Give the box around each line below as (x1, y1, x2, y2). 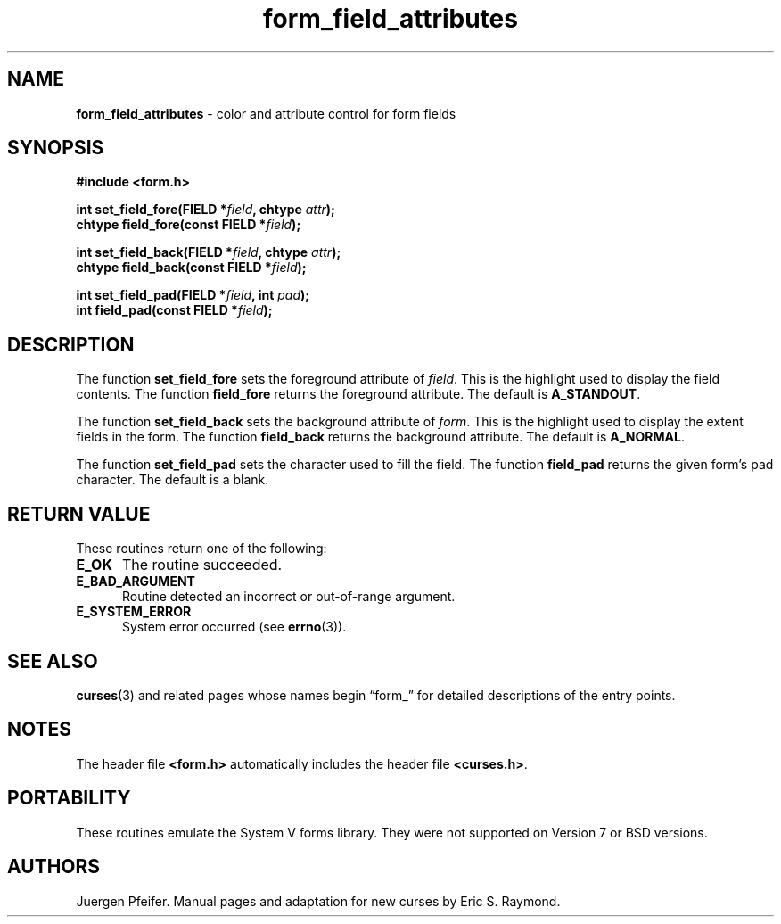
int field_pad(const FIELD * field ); (76, 302, 273, 318)
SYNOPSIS (7, 136, 104, 160)
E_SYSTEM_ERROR (76, 604, 192, 620)
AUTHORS (7, 855, 101, 879)
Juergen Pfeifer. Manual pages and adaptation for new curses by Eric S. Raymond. (76, 893, 561, 909)
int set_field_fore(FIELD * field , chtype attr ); (76, 202, 335, 218)
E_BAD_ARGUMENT (76, 573, 195, 590)
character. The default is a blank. (76, 472, 269, 488)
